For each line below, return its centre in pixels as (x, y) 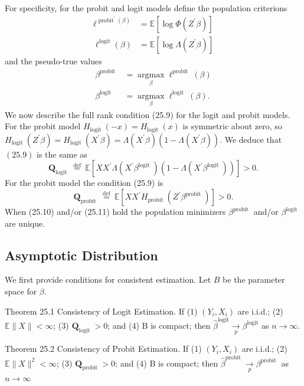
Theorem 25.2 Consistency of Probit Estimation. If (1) (103, 349)
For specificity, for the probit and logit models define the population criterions (146, 8)
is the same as (62, 154)
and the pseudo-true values (53, 60)
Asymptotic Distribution (81, 255)
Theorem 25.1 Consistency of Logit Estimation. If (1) (101, 311)
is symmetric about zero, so (232, 126)
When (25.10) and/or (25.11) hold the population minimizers (115, 212)
